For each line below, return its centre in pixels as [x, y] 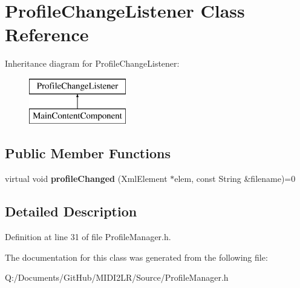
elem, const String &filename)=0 [235, 179]
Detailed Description [71, 211]
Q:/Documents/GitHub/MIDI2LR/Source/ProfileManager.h [117, 277]
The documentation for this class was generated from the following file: [136, 257]
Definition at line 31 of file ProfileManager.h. [88, 237]
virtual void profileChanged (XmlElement [86, 179]
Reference [47, 34]
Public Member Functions [88, 153]
